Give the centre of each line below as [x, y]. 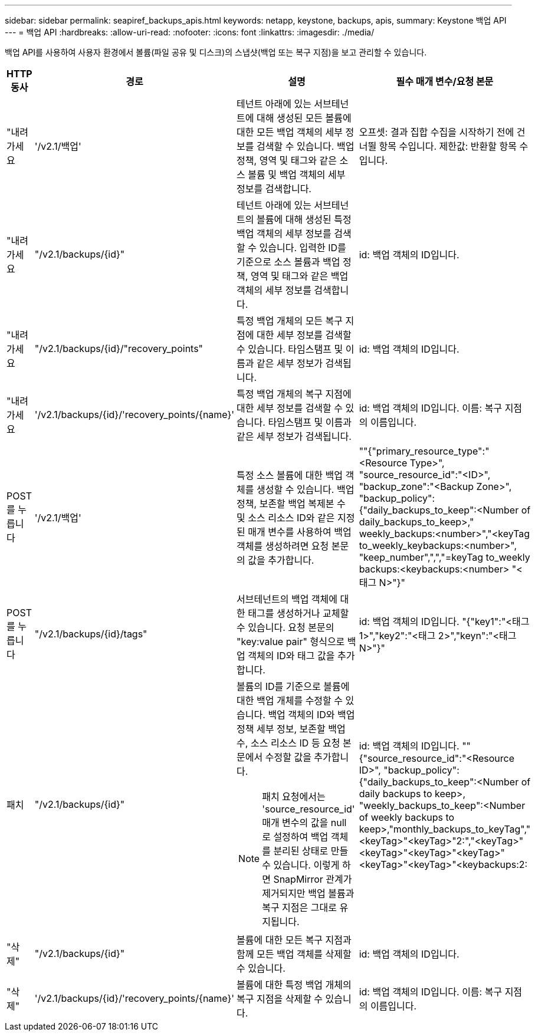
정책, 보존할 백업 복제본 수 [291, 504]
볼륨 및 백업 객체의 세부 [297, 175]
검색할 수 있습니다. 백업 [306, 146]
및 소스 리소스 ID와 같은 [286, 518]
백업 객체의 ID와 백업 [311, 715]
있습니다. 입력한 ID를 [303, 248]
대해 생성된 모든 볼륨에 [304, 118]
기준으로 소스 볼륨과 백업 [288, 262]
